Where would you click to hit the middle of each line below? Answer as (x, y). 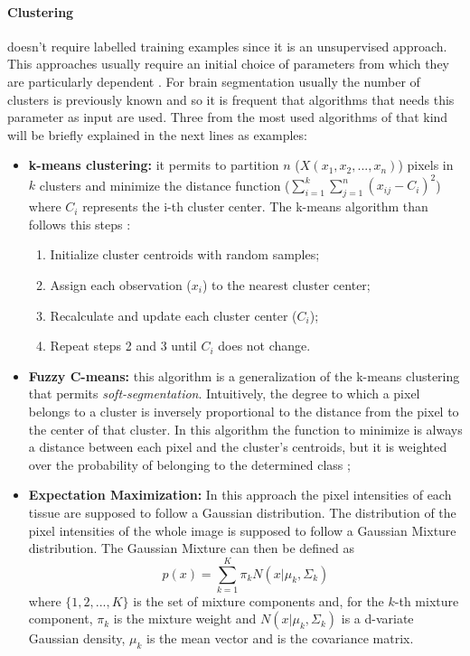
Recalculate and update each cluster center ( (174, 315)
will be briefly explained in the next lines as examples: (157, 134)
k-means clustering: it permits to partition (154, 165)
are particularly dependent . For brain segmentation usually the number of (214, 81)
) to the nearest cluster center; (286, 285)
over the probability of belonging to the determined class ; (189, 464)
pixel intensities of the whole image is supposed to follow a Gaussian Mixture (242, 530)
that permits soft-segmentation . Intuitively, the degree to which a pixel (224, 394)
